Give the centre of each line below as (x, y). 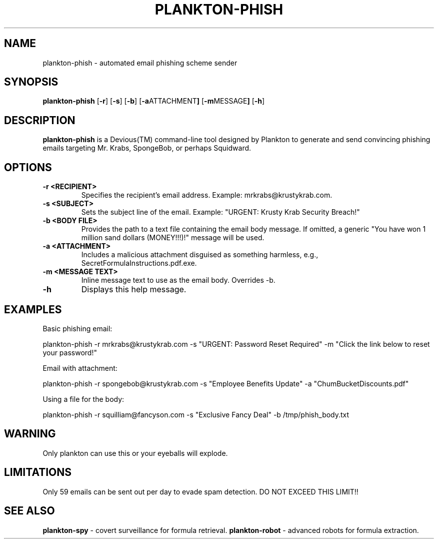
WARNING (30, 434)
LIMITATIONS (38, 472)
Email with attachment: (80, 368)
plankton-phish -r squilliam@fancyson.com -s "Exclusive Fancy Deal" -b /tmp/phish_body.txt (196, 414)
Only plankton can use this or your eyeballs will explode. (135, 453)
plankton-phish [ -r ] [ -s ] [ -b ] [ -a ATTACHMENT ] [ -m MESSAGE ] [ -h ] (154, 101)
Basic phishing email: (77, 328)
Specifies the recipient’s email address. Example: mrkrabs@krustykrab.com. (207, 195)
